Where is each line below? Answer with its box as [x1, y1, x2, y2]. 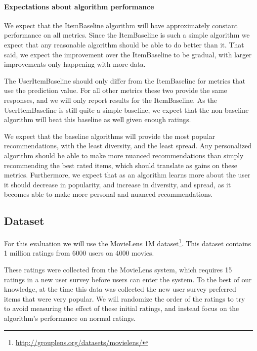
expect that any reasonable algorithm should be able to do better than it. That [4, 39, 244, 49]
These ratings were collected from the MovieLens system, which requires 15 [4, 264, 232, 274]
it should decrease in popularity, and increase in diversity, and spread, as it [4, 179, 231, 189]
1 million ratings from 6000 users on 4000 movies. [4, 248, 154, 258]
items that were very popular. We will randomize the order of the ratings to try [4, 293, 245, 304]
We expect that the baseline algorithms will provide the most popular [4, 131, 215, 141]
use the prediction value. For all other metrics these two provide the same [4, 85, 227, 95]
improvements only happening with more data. [4, 59, 146, 69]
